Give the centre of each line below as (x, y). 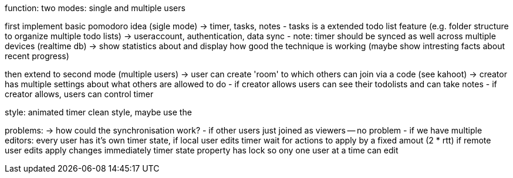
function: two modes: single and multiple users (95, 8)
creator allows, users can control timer (79, 94)
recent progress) (37, 56)
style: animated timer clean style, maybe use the (98, 112)
